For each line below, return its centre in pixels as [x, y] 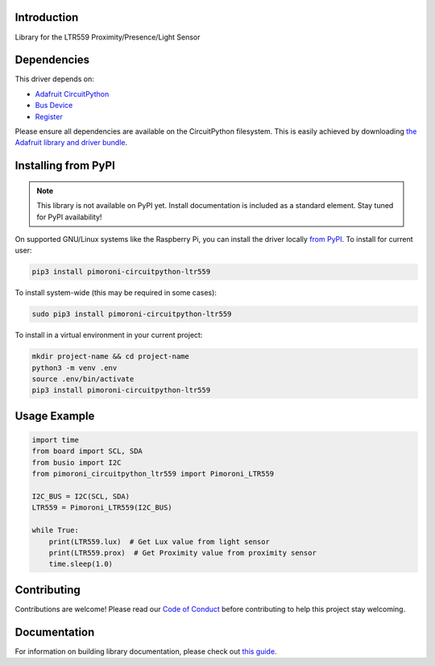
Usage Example [55, 416]
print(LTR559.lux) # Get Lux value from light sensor [159, 541]
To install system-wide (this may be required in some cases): [116, 293]
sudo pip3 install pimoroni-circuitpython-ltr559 [132, 314]
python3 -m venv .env [75, 368]
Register [49, 116]
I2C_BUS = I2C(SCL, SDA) [81, 496]
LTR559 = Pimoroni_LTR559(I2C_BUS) [102, 508]
